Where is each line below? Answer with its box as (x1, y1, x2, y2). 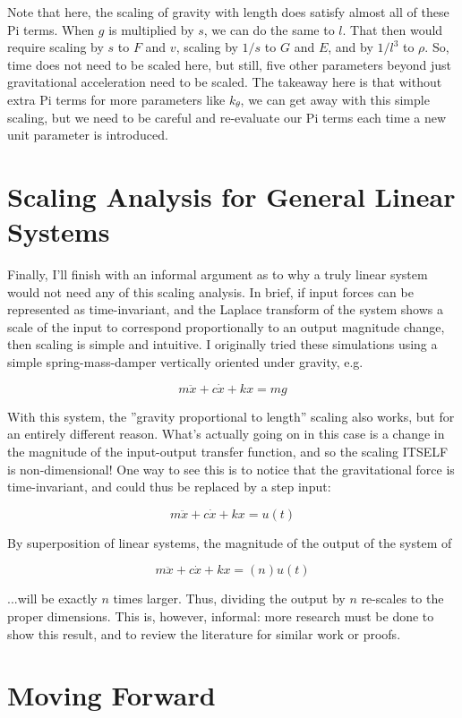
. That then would (342, 20, 443, 38)
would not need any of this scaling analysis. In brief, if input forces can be (7, 282, 414, 301)
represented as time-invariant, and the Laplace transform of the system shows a (7, 300, 443, 319)
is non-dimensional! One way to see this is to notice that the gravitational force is (7, 459, 455, 478)
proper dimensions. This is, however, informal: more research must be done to (7, 607, 434, 625)
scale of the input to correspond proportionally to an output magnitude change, (7, 317, 445, 336)
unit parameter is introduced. (7, 125, 168, 144)
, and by (328, 38, 373, 56)
